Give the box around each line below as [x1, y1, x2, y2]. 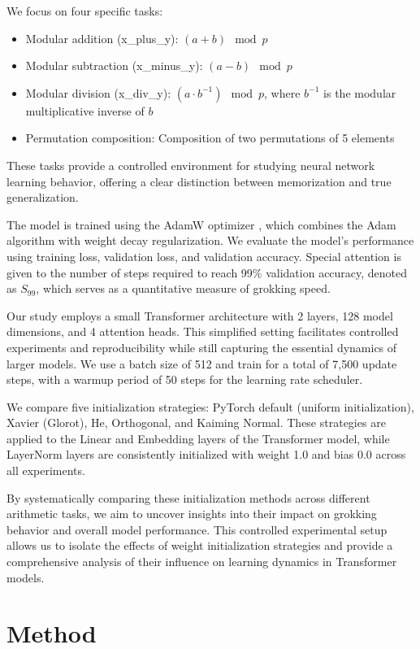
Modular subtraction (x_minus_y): [25, 57, 203, 74]
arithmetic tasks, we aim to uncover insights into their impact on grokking [6, 505, 377, 522]
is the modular [323, 84, 396, 101]
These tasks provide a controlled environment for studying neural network [6, 156, 375, 173]
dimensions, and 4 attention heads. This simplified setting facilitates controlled [6, 323, 399, 340]
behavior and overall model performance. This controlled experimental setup [6, 521, 388, 538]
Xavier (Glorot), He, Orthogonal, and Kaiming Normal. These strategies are [6, 414, 386, 431]
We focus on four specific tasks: [6, 2, 163, 19]
